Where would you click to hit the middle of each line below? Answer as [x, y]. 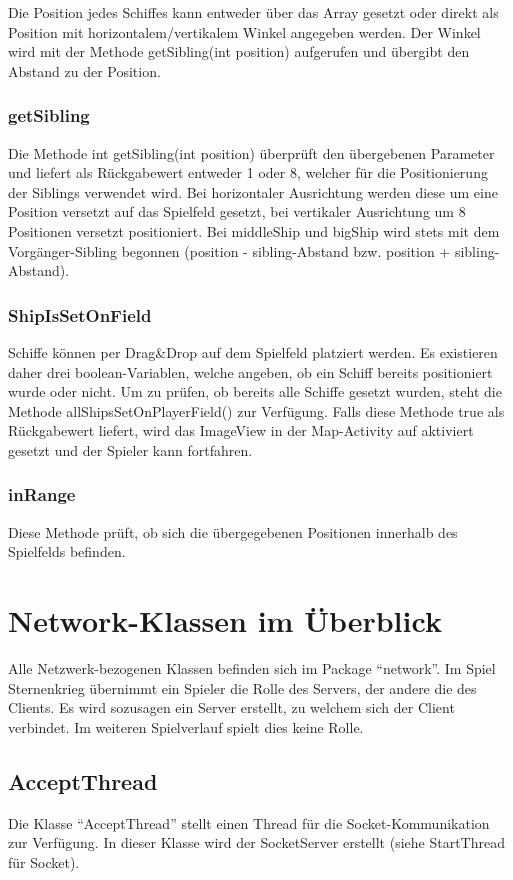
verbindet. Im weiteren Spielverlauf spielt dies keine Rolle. [186, 726]
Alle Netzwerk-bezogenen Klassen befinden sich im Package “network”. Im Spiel [252, 668]
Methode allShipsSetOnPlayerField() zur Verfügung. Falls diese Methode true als [256, 410]
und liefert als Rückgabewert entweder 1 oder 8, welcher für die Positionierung [248, 172]
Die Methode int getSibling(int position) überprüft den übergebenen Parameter [251, 152]
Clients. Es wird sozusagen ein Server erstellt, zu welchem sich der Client [231, 707]
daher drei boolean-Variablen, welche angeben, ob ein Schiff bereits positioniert [250, 371]
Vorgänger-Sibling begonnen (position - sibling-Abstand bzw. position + [229, 250]
